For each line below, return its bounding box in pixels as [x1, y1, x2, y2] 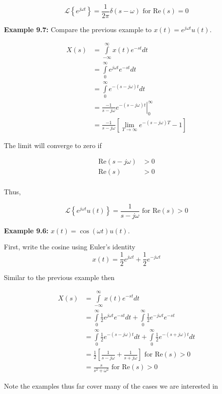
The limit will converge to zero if [4, 140, 102, 150]
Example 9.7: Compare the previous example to [4, 24, 152, 35]
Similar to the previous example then [4, 272, 115, 282]
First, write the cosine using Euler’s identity [4, 242, 135, 252]
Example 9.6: [4, 225, 49, 235]
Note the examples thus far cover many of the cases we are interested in [4, 381, 218, 391]
